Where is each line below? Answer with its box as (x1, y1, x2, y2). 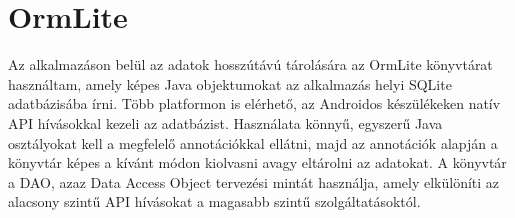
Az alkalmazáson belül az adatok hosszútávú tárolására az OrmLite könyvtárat (8, 54, 493, 75)
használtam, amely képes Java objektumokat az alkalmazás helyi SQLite (8, 73, 452, 94)
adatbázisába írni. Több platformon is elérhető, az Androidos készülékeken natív (8, 93, 501, 114)
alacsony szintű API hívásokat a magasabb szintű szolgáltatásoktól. (8, 191, 421, 212)
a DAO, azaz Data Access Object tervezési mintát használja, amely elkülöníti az (8, 171, 500, 192)
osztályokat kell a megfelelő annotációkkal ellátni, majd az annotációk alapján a (8, 132, 498, 153)
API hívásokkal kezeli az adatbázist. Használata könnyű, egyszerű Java (8, 112, 443, 133)
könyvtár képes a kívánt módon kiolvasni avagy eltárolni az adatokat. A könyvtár (8, 152, 507, 173)
